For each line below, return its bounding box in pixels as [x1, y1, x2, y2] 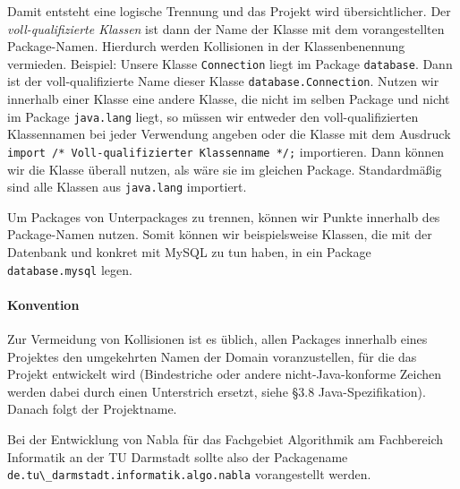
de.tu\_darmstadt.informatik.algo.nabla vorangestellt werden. [7, 465, 371, 484]
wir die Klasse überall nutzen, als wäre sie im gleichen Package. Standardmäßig [7, 159, 442, 178]
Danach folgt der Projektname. [7, 399, 177, 418]
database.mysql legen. [7, 260, 132, 279]
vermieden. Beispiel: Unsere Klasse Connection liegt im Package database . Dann [7, 54, 453, 73]
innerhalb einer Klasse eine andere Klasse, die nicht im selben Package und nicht [7, 90, 450, 108]
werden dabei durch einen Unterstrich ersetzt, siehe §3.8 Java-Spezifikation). [7, 382, 426, 400]
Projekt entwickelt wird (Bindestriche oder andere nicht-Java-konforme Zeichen [7, 365, 442, 383]
